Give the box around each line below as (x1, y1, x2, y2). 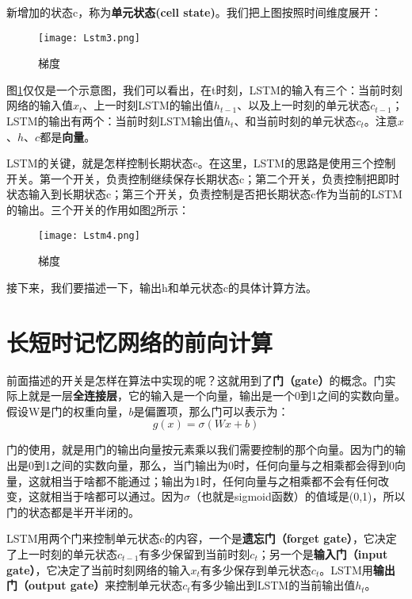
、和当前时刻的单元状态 (234, 113, 357, 129)
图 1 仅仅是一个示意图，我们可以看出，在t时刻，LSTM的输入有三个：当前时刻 (6, 81, 402, 98)
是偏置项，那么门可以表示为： (133, 402, 289, 419)
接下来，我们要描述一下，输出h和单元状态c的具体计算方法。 (6, 278, 317, 295)
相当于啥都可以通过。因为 (50, 488, 184, 505)
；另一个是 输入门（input (257, 545, 388, 562)
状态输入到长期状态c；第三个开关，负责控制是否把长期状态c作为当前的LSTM (6, 186, 402, 202)
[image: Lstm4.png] (38, 229, 140, 241)
